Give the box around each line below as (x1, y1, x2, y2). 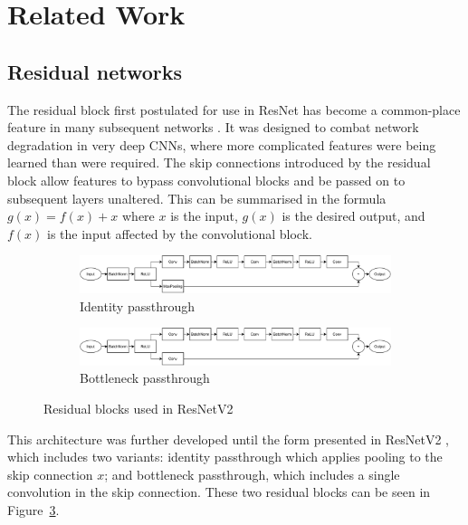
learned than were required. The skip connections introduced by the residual (7, 153, 431, 172)
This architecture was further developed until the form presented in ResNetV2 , (7, 429, 450, 448)
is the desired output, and (282, 206, 425, 225)
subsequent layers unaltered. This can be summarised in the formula (7, 188, 387, 207)
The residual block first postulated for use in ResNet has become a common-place (7, 100, 461, 119)
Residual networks (7, 57, 183, 85)
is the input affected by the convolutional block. (47, 224, 312, 243)
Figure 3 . (7, 500, 60, 519)
